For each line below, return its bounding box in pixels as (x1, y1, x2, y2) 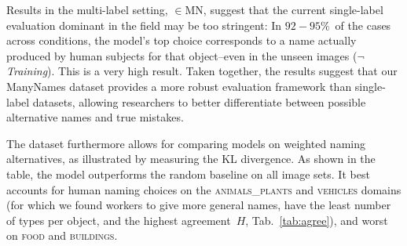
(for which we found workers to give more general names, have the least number (6, 197, 391, 213)
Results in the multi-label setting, (6, 2, 168, 17)
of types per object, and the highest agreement (6, 212, 231, 228)
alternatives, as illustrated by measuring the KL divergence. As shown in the (6, 150, 376, 167)
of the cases (335, 16, 391, 33)
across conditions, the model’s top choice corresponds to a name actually (6, 32, 357, 49)
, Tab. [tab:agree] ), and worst (245, 212, 388, 228)
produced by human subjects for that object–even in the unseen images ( (6, 47, 357, 63)
